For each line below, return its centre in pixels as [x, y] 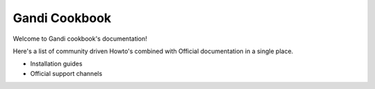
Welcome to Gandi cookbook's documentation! [80, 39]
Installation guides [56, 64]
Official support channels [66, 73]
